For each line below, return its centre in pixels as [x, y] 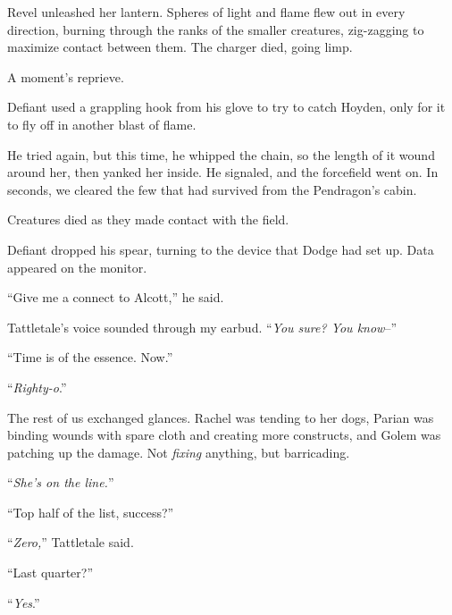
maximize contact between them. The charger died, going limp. [180, 47]
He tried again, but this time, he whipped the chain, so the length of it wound [221, 154]
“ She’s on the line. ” [61, 482]
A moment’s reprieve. [66, 76]
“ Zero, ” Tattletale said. [71, 542]
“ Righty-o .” [37, 387]
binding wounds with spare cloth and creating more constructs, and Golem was [224, 435]
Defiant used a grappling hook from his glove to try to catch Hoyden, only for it [226, 107]
